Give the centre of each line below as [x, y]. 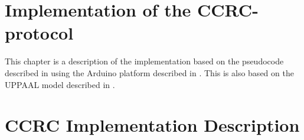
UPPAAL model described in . [60, 84]
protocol [39, 33]
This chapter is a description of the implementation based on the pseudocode [144, 61]
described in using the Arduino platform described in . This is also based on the [149, 72]
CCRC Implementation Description [152, 125]
